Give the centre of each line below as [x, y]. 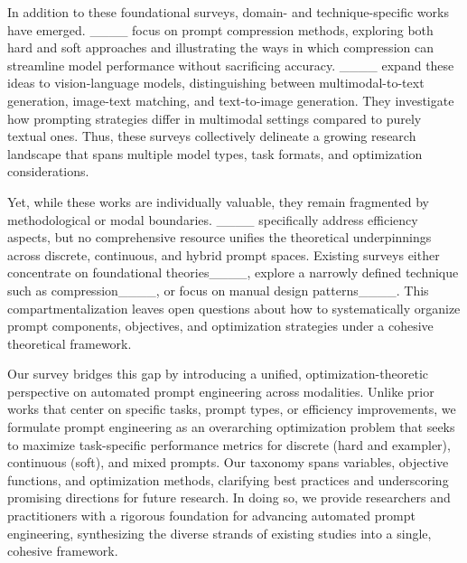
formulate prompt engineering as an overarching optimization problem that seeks [231, 427]
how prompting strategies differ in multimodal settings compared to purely [215, 118]
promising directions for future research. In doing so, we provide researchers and [229, 497]
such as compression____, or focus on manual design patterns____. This [218, 290]
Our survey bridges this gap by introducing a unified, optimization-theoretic [218, 374]
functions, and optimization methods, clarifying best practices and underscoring [228, 479]
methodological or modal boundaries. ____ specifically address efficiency [213, 219]
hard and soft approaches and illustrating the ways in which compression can [220, 47]
